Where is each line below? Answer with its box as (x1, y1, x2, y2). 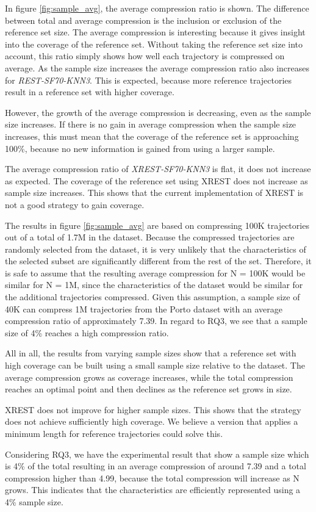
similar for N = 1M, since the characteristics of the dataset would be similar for (5, 278, 303, 291)
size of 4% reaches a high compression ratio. (5, 326, 169, 339)
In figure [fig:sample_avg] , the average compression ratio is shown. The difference (5, 2, 309, 14)
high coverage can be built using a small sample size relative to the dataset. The (5, 359, 305, 372)
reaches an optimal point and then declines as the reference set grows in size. (5, 383, 292, 395)
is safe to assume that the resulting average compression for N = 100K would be (5, 266, 306, 279)
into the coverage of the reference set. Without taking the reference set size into (5, 37, 303, 50)
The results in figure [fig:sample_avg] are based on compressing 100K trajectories (5, 218, 309, 231)
